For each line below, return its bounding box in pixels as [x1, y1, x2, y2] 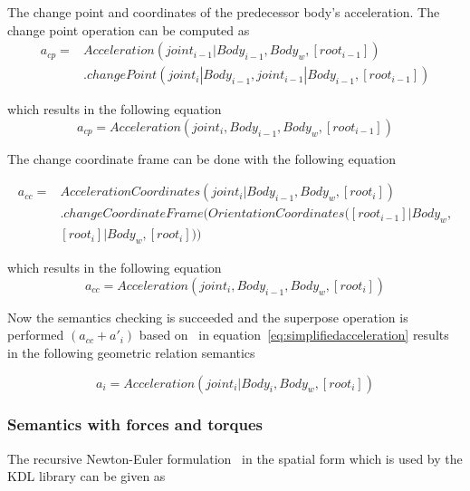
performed [7, 325, 64, 344]
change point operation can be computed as [7, 20, 250, 39]
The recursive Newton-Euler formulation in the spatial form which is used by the [7, 448, 463, 467]
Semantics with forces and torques [7, 413, 264, 436]
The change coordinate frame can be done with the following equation [7, 149, 397, 168]
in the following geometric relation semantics [7, 342, 255, 361]
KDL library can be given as [7, 467, 166, 486]
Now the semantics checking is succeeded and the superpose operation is [7, 307, 408, 326]
